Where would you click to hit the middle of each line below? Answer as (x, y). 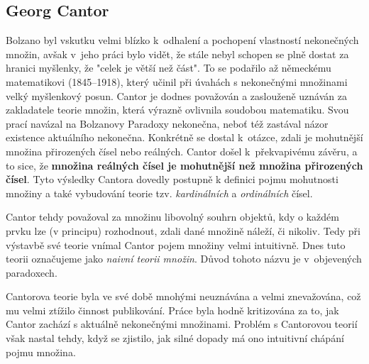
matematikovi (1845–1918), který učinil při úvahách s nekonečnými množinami (177, 81)
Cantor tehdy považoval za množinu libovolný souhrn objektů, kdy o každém (172, 217)
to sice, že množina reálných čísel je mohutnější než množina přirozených (184, 165)
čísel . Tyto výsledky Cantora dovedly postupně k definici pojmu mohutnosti (172, 179)
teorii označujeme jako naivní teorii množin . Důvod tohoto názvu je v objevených (184, 259)
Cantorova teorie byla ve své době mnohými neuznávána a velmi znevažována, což (183, 296)
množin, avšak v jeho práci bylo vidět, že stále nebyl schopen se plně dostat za (177, 54)
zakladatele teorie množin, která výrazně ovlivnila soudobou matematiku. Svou (177, 110)
